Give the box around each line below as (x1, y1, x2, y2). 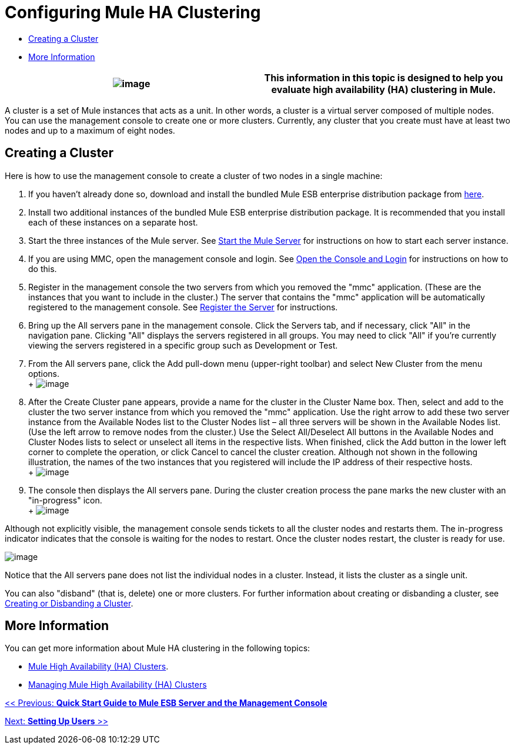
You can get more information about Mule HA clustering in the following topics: (5, 643, 310, 654)
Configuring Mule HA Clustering (5, 2, 261, 22)
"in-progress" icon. (28, 495, 102, 505)
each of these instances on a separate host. (28, 217, 198, 227)
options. (28, 368, 60, 379)
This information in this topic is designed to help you (264, 71, 503, 84)
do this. (28, 263, 57, 274)
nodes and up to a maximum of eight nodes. (5, 125, 175, 135)
